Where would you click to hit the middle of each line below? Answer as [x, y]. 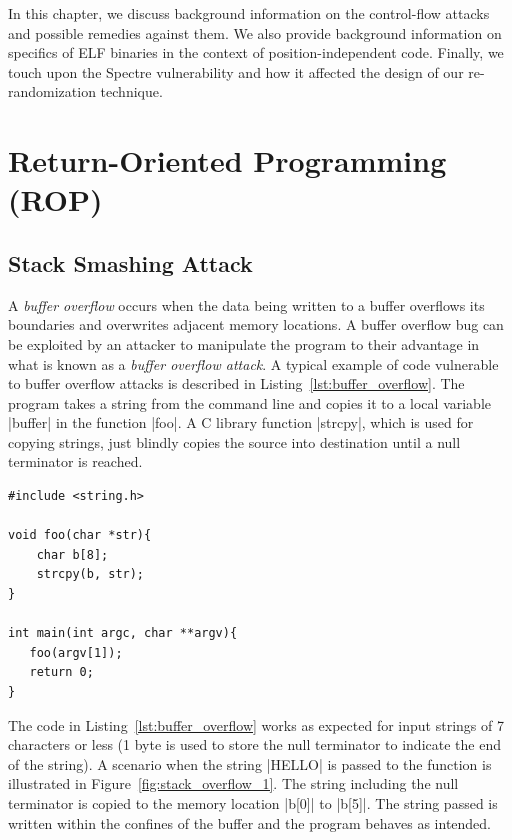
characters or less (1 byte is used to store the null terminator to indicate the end [254, 744]
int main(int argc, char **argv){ [123, 633]
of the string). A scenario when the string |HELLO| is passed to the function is [250, 763]
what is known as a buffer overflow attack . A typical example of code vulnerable [253, 363]
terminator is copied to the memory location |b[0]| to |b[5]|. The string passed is [253, 802]
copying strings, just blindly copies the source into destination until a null [234, 441]
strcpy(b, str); [90, 574]
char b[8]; [72, 554]
